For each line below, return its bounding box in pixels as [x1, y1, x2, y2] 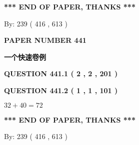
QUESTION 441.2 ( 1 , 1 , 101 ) [4, 85, 118, 95]
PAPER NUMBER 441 [4, 35, 86, 45]
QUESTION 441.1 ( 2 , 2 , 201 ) [4, 68, 118, 79]
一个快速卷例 [4, 51, 46, 62]
